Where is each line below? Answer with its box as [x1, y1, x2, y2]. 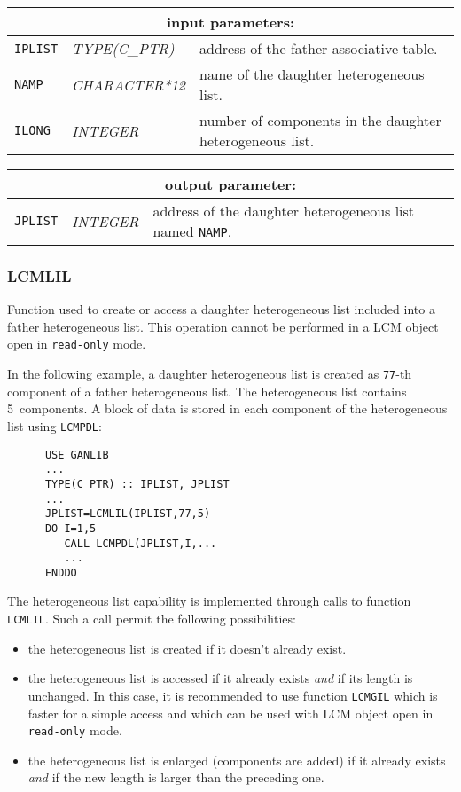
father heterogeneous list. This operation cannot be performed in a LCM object [7, 317, 439, 335]
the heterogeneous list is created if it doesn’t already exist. [27, 639, 347, 657]
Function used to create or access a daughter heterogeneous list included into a [7, 300, 435, 318]
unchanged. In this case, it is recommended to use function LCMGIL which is [27, 686, 438, 704]
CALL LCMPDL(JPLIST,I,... [64, 537, 217, 550]
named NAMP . [152, 221, 232, 241]
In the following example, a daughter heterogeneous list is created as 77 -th [7, 365, 412, 383]
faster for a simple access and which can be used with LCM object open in [27, 703, 434, 722]
